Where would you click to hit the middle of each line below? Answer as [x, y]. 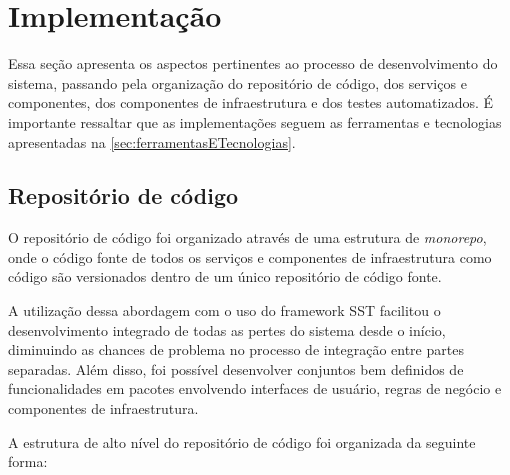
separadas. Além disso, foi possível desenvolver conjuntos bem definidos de [236, 368]
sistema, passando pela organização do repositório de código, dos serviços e [237, 82]
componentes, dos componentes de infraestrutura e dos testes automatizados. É [251, 102]
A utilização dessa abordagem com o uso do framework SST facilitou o [224, 310]
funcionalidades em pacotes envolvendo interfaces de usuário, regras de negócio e [255, 388]
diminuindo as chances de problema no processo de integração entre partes [236, 349]
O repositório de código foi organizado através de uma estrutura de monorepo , [247, 237]
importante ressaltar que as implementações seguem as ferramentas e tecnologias [255, 121]
